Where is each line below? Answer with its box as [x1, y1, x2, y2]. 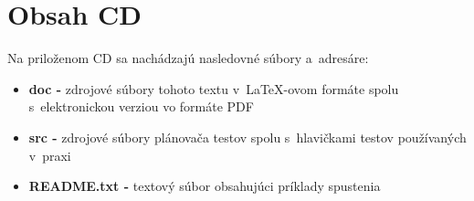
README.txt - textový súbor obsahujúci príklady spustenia [28, 176, 381, 196]
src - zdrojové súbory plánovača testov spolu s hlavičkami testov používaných [28, 127, 467, 146]
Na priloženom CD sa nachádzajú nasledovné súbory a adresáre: [7, 48, 369, 68]
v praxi [28, 145, 71, 164]
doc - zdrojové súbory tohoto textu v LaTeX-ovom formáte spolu [28, 79, 399, 98]
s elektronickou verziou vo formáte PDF [28, 97, 254, 116]
